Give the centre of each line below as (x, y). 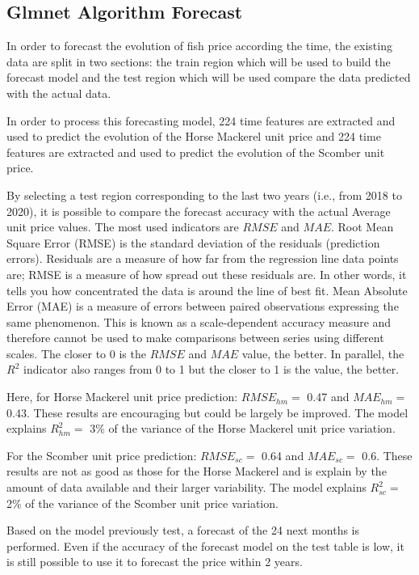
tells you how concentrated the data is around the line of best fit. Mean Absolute (207, 290)
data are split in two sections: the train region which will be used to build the (199, 61)
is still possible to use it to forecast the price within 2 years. (155, 562)
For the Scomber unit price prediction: (102, 455)
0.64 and (283, 455)
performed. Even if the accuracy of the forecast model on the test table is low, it (205, 545)
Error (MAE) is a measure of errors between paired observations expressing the (203, 306)
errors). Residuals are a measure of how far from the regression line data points (203, 258)
